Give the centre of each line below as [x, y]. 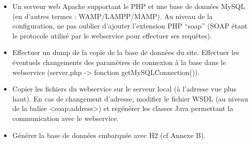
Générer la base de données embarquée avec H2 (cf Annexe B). [109, 135]
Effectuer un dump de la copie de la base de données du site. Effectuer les [126, 52]
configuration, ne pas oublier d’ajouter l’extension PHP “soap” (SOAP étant [130, 26]
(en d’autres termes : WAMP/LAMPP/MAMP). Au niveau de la [112, 16]
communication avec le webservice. [66, 118]
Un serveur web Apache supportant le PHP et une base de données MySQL [129, 6]
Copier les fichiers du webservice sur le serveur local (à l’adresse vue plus [124, 89]
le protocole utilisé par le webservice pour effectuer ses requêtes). [112, 35]
